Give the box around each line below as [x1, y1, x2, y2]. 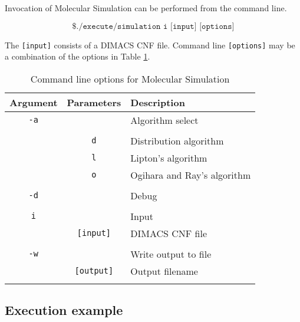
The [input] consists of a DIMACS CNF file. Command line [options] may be [5, 38, 295, 51]
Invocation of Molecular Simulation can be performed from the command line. [5, 2, 287, 14]
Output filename [130, 264, 198, 278]
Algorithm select [130, 113, 199, 127]
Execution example [5, 301, 123, 319]
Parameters [67, 95, 121, 109]
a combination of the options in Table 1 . [5, 50, 150, 63]
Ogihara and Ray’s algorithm [130, 167, 251, 182]
